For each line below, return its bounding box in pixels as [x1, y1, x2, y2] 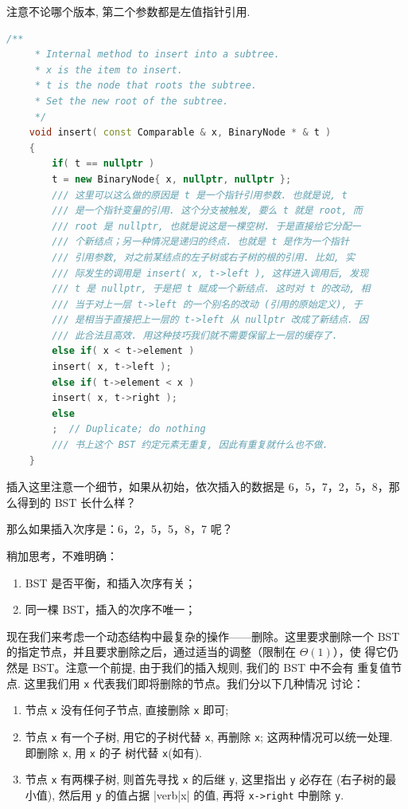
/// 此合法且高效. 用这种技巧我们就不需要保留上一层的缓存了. [52, 329, 338, 341]
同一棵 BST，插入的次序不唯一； [25, 601, 196, 618]
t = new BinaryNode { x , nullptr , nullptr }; [52, 173, 292, 185]
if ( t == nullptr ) [52, 158, 155, 170]
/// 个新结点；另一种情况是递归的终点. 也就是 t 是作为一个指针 [52, 236, 349, 248]
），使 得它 [332, 643, 387, 660]
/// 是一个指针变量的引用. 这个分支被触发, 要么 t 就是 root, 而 [52, 205, 363, 217]
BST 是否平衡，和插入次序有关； [25, 574, 196, 591]
